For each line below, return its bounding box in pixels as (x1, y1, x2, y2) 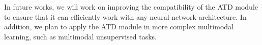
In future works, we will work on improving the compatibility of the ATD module (4, 2, 258, 12)
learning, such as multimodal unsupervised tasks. (4, 31, 157, 41)
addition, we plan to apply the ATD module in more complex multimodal (4, 21, 234, 32)
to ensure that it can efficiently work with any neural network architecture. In (4, 11, 247, 22)
